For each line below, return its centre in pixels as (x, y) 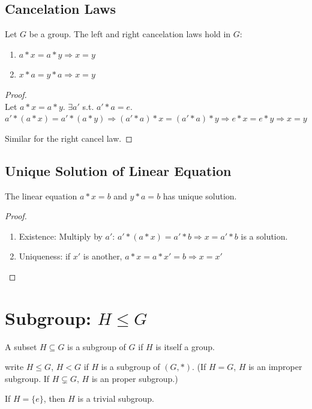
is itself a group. (185, 346)
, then (54, 398)
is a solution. (264, 236)
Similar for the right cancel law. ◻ (69, 138)
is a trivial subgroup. (116, 398)
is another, (103, 256)
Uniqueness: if (45, 256)
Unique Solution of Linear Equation (118, 170)
